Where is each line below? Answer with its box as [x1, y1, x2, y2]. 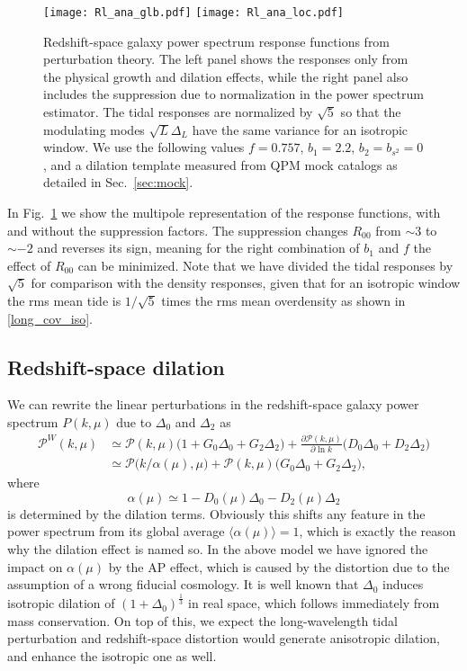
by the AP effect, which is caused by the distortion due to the [108, 557, 450, 576]
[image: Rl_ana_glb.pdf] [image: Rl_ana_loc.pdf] [43, 6, 344, 19]
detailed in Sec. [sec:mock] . [43, 173, 193, 192]
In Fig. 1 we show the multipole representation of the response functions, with [7, 203, 441, 221]
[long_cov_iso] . [7, 309, 93, 327]
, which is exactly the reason [299, 522, 456, 541]
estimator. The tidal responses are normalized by [43, 103, 313, 121]
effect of [7, 255, 51, 274]
